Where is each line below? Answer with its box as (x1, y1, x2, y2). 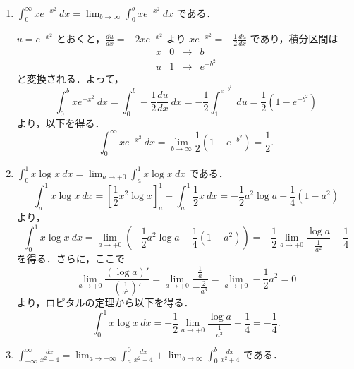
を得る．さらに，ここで (16, 251, 126, 266)
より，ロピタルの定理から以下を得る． (16, 295, 194, 309)
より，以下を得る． (16, 115, 105, 130)
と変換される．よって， (16, 71, 124, 85)
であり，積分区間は (250, 31, 338, 46)
